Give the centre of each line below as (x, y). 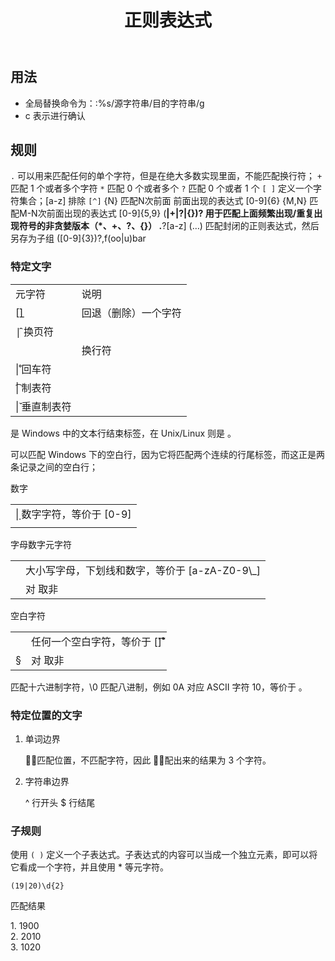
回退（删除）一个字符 (131, 313)
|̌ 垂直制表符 (43, 406)
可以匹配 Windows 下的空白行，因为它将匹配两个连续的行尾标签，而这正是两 (167, 454)
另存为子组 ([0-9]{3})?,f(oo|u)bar (78, 238)
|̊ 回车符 (33, 369)
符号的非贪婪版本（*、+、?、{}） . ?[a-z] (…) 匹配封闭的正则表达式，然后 (169, 226)
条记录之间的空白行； (54, 467)
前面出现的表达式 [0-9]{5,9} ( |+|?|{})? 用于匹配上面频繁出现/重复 (180, 213)
